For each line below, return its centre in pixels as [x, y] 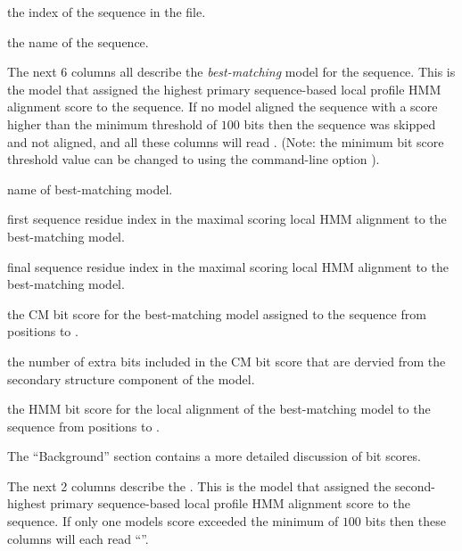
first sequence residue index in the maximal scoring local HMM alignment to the [227, 219]
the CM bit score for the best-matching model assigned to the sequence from [217, 313]
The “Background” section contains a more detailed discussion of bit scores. [214, 456]
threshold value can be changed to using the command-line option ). [194, 159]
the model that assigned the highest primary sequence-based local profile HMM [224, 89]
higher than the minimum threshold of [112, 123]
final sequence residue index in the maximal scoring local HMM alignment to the [228, 266]
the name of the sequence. [78, 41]
